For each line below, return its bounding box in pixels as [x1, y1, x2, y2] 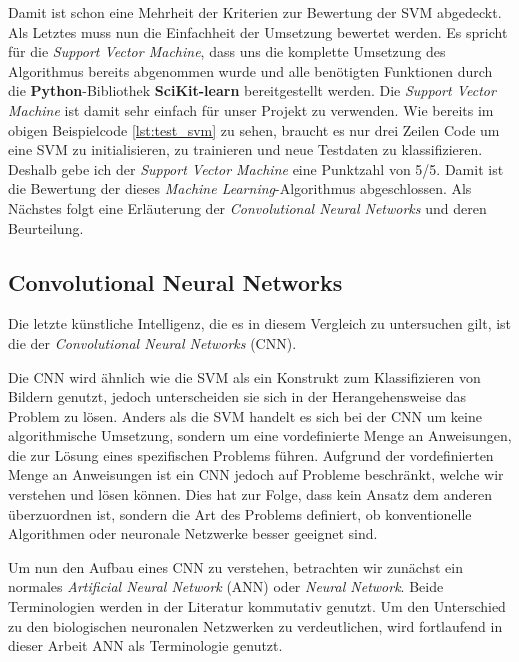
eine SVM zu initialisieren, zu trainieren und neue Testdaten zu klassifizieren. [8, 139, 483, 160]
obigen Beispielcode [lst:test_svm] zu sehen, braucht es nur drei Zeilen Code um [8, 119, 500, 140]
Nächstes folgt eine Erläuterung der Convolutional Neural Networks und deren [8, 197, 487, 218]
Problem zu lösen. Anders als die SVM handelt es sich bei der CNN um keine [8, 405, 482, 426]
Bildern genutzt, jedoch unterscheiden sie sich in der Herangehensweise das [8, 386, 467, 407]
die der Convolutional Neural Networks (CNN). [8, 332, 297, 353]
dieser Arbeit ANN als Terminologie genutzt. [8, 635, 283, 656]
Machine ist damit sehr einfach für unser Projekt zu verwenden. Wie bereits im [8, 99, 494, 120]
